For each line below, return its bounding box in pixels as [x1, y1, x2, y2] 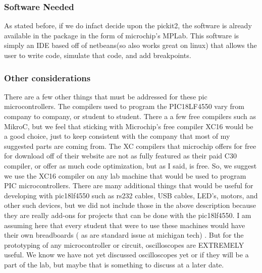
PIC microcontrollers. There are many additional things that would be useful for [4, 180, 253, 191]
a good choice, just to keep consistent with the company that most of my [4, 131, 230, 141]
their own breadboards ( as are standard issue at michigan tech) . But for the [4, 230, 244, 240]
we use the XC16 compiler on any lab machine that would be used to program [4, 170, 246, 181]
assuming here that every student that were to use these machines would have [4, 220, 245, 230]
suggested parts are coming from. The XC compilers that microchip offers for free [4, 140, 256, 151]
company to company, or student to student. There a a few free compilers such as [4, 111, 256, 121]
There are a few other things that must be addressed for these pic [4, 91, 207, 101]
